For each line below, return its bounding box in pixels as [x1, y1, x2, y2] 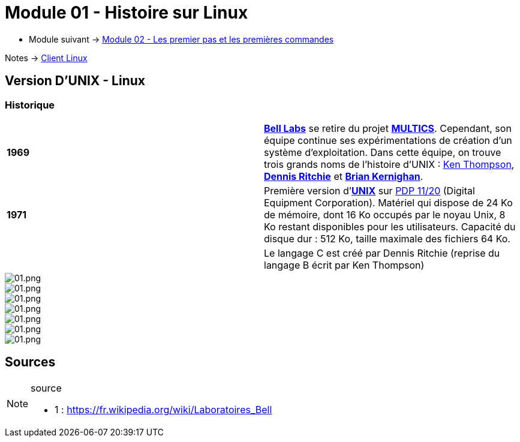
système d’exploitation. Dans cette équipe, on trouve [264, 146, 501, 158]
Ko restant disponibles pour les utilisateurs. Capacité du [264, 220, 516, 233]
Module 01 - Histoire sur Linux [5, 2, 248, 23]
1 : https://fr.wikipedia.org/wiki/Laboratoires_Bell [55, 403, 272, 416]
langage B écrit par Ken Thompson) [264, 258, 425, 271]
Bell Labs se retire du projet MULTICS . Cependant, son [264, 122, 512, 134]
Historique [5, 98, 55, 111]
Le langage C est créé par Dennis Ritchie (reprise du [264, 246, 500, 259]
